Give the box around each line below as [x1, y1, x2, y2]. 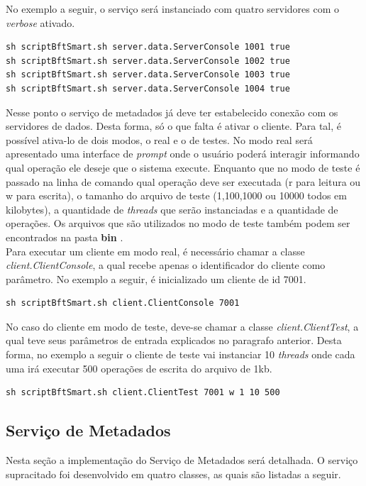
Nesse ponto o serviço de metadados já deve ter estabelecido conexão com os [6, 104, 338, 119]
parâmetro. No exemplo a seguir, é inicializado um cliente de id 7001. [6, 271, 306, 286]
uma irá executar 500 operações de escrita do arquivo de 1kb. [6, 360, 272, 375]
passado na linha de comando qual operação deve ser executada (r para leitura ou [6, 174, 361, 189]
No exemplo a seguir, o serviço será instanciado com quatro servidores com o [6, 1, 340, 16]
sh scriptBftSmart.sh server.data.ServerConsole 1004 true [6, 83, 290, 94]
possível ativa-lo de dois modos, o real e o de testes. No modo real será [6, 132, 313, 147]
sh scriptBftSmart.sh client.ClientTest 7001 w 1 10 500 [6, 387, 280, 398]
